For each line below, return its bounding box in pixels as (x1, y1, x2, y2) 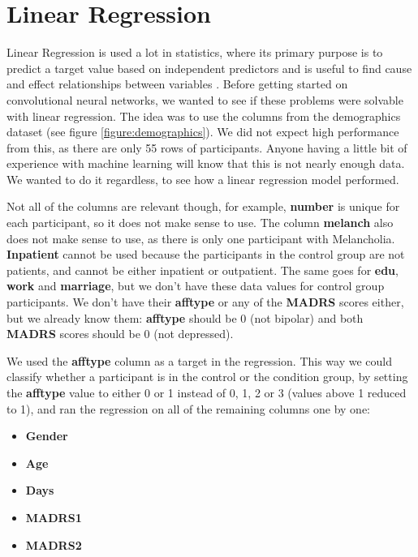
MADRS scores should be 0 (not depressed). (6, 325, 234, 342)
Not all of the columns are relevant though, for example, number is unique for (6, 198, 400, 215)
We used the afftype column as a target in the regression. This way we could (6, 352, 392, 369)
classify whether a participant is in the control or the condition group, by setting (6, 368, 408, 385)
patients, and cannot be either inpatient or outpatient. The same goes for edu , (6, 261, 399, 278)
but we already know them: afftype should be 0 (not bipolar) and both (6, 309, 364, 326)
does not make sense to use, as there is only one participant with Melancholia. (6, 229, 395, 246)
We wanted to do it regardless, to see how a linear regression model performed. (6, 170, 399, 187)
